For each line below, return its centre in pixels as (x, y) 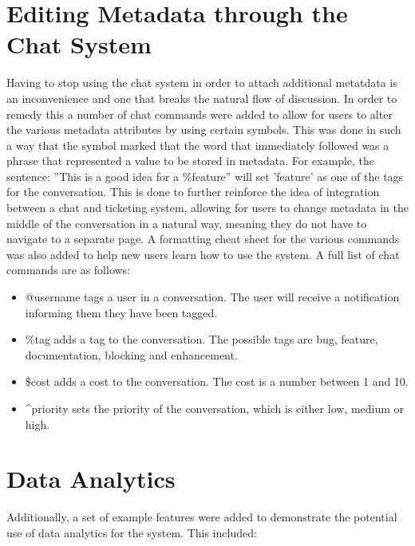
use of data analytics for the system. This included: (132, 532)
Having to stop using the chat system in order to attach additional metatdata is (202, 82)
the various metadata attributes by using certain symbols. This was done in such (204, 130)
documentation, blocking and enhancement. (131, 354)
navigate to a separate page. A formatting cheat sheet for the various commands (203, 239)
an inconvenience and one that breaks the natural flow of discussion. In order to (202, 98)
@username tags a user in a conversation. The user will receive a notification (212, 297)
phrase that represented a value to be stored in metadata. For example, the (191, 161)
